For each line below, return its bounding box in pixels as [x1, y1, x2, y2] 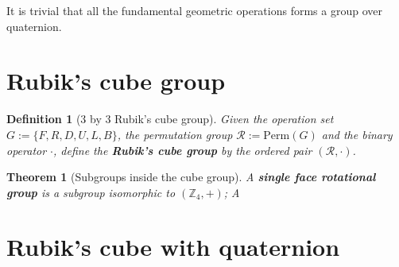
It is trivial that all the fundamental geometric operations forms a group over [6, 2, 382, 18]
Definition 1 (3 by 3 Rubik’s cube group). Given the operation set [6, 110, 334, 127]
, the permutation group [117, 126, 233, 142]
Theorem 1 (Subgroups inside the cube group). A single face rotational [6, 168, 376, 185]
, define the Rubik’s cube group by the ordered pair [53, 141, 312, 158]
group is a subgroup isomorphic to [6, 184, 176, 200]
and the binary [321, 126, 393, 142]
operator [6, 141, 47, 158]
